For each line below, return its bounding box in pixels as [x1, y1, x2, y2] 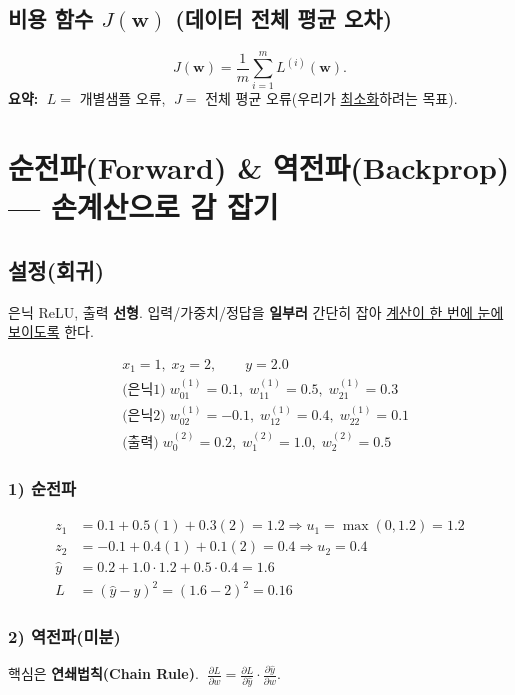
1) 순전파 [8, 476, 77, 501]
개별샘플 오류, [79, 88, 166, 109]
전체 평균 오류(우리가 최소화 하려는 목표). [205, 88, 458, 109]
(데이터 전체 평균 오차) [175, 3, 393, 34]
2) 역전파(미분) [8, 624, 121, 649]
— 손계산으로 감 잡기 [8, 186, 279, 227]
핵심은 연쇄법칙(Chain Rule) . [8, 663, 199, 684]
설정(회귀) [8, 254, 105, 285]
